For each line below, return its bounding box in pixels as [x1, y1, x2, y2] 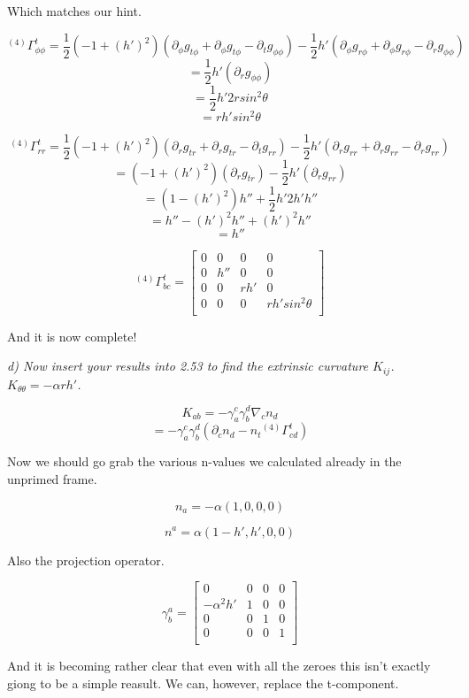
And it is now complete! [7, 326, 137, 345]
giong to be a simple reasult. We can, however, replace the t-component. [7, 673, 399, 692]
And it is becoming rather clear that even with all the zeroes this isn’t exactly [7, 656, 431, 675]
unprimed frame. [7, 469, 97, 487]
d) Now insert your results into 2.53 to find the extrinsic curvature [7, 357, 369, 375]
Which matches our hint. [7, 2, 142, 19]
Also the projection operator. [7, 550, 165, 569]
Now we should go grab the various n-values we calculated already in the [7, 452, 402, 471]
